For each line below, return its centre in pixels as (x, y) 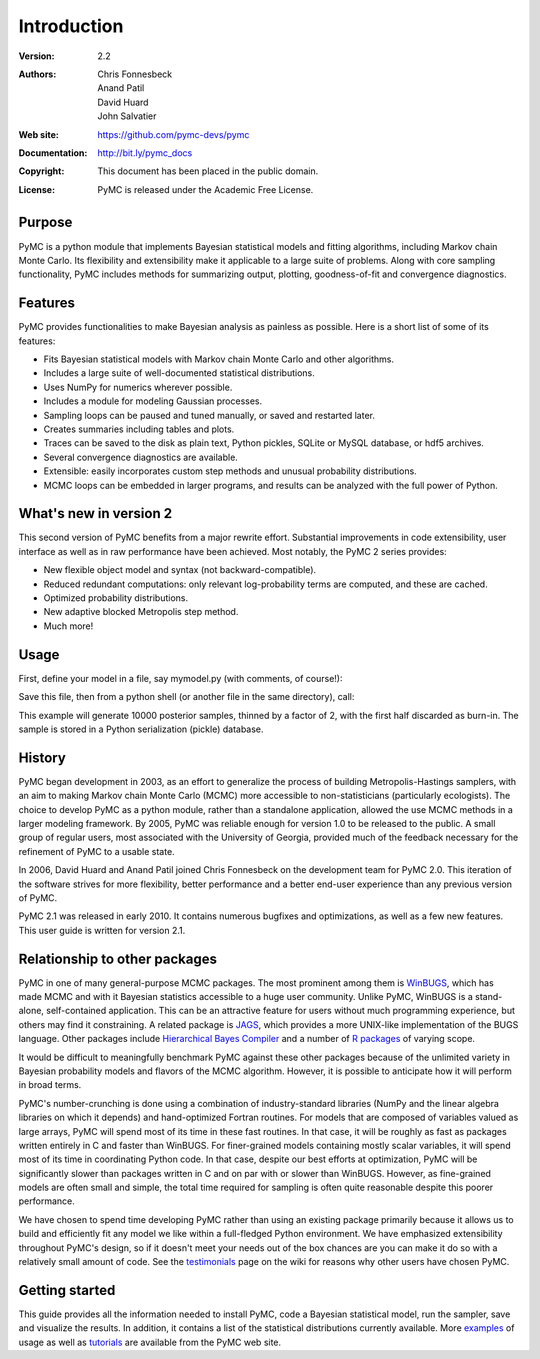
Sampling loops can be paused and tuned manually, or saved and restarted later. (209, 415)
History (42, 757)
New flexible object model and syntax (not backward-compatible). (180, 570)
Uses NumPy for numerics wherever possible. (138, 387)
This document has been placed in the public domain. (208, 171)
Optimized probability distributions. (116, 598)
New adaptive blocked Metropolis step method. (141, 612)
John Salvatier (127, 116)
